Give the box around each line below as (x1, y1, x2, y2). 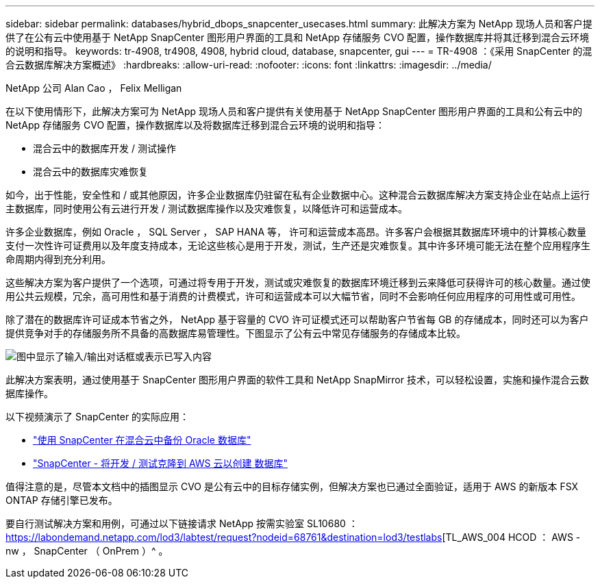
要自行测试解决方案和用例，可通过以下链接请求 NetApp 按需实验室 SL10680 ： (5, 518, 358, 529)
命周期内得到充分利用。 (5, 253, 111, 265)
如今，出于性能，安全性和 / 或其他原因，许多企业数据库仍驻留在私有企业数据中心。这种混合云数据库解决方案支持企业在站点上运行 (5, 189, 590, 201)
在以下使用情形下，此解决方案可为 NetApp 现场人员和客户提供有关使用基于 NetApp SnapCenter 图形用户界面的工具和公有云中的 (5, 105, 583, 117)
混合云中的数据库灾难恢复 (33, 166, 148, 177)
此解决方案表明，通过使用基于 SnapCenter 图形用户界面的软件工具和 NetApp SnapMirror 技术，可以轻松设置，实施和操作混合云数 (5, 374, 589, 385)
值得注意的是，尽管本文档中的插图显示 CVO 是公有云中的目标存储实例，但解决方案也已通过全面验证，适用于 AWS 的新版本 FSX (5, 481, 579, 492)
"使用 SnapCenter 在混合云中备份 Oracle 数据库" (33, 434, 251, 446)
